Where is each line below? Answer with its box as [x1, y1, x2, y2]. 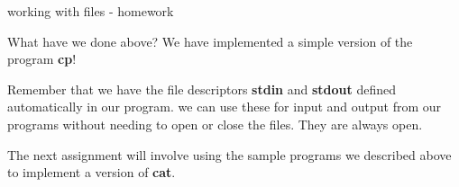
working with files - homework [7, 2, 174, 20]
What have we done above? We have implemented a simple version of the [7, 31, 413, 50]
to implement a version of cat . [7, 163, 176, 182]
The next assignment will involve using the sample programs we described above [7, 145, 452, 164]
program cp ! [7, 49, 77, 68]
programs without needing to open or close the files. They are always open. [7, 114, 423, 133]
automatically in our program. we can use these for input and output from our [7, 97, 442, 116]
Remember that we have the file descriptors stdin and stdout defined [7, 79, 397, 98]
